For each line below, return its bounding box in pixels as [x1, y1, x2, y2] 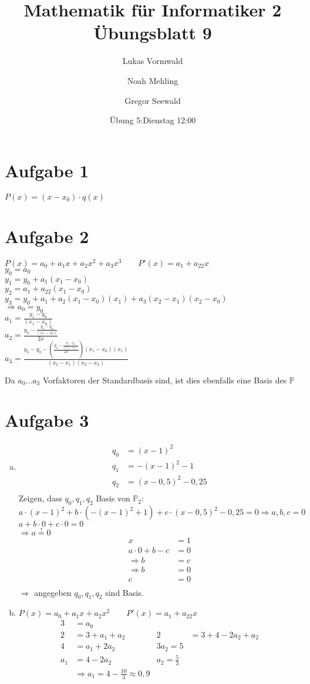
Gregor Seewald [124, 94, 181, 106]
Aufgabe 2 [5, 224, 89, 248]
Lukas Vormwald [122, 55, 183, 67]
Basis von [96, 492, 130, 504]
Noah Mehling [127, 74, 178, 86]
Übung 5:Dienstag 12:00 [109, 114, 196, 126]
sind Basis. [105, 586, 144, 598]
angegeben [34, 586, 72, 598]
